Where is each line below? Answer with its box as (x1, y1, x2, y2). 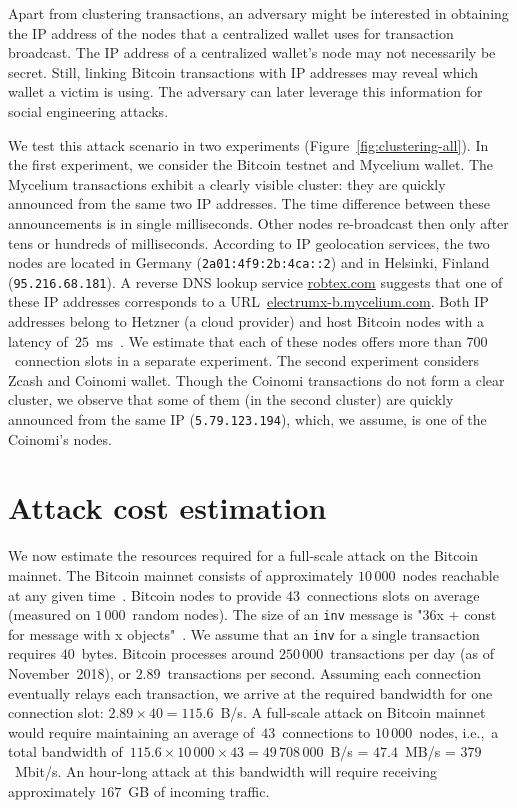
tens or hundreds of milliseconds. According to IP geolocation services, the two (8, 232, 490, 253)
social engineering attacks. (8, 100, 169, 121)
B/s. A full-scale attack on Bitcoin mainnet (220, 702, 486, 723)
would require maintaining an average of (8, 721, 255, 742)
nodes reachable (402, 564, 499, 585)
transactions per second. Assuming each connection (167, 663, 482, 684)
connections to (282, 721, 371, 742)
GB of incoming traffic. (128, 780, 270, 801)
